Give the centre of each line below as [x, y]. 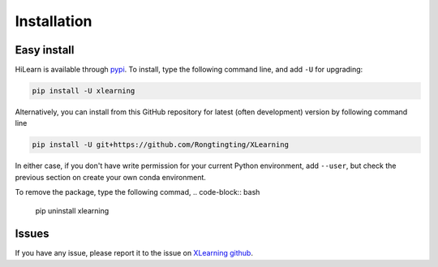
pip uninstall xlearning [72, 210]
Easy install [45, 50]
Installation [54, 21]
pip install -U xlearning [84, 91]
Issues [32, 234]
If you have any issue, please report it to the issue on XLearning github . [134, 253]
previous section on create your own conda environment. [111, 177]
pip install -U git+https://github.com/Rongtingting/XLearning [161, 145]
